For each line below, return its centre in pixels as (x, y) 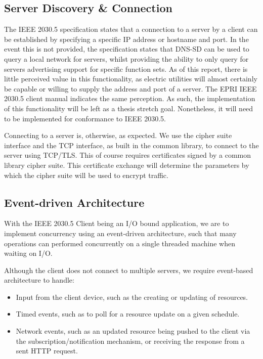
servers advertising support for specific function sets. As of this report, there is (126, 69)
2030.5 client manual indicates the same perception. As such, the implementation (130, 98)
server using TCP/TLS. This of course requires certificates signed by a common (127, 155)
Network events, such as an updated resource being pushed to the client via (133, 331)
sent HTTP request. (47, 351)
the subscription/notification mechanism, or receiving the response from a (130, 341)
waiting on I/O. (28, 253)
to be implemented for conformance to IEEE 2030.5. (85, 118)
